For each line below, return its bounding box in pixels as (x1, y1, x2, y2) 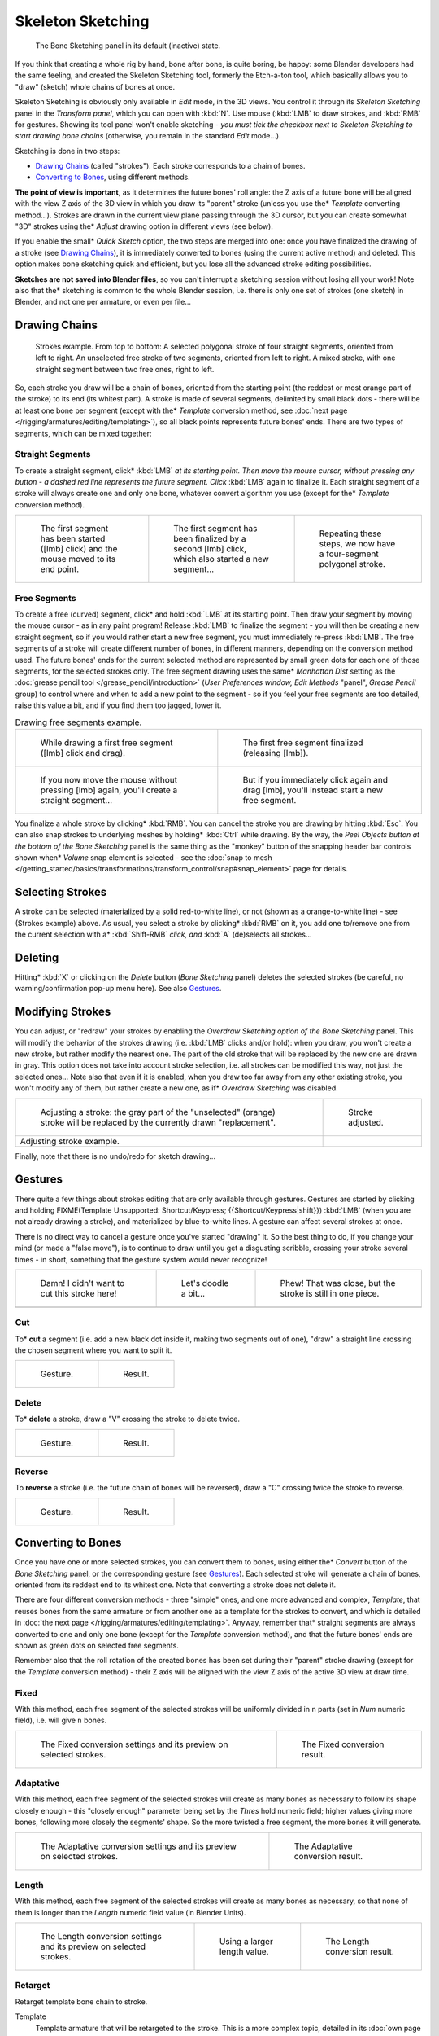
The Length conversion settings (40, 1931, 162, 1942)
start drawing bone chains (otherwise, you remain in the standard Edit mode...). (15, 131, 282, 141)
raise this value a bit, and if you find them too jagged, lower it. (15, 700, 222, 710)
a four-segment (319, 548, 379, 559)
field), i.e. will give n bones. (15, 1715, 107, 1726)
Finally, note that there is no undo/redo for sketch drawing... (15, 1151, 215, 1161)
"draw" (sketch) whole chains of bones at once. (15, 81, 175, 91)
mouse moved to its (40, 554, 116, 565)
